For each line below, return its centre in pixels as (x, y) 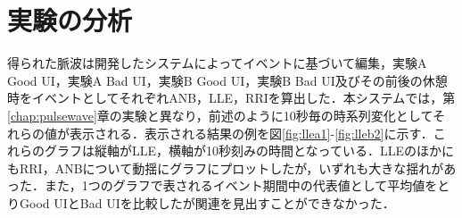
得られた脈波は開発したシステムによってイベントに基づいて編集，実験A (217, 63)
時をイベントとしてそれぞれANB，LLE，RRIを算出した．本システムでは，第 (231, 98)
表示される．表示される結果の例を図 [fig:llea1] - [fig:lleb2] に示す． (251, 133)
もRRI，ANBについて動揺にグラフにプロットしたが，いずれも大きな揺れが (226, 168)
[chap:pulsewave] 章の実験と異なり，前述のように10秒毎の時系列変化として (220, 115)
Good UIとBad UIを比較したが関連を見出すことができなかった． (207, 202)
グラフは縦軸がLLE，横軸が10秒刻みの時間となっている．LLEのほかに (249, 151)
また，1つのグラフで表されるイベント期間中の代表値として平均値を (241, 185)
